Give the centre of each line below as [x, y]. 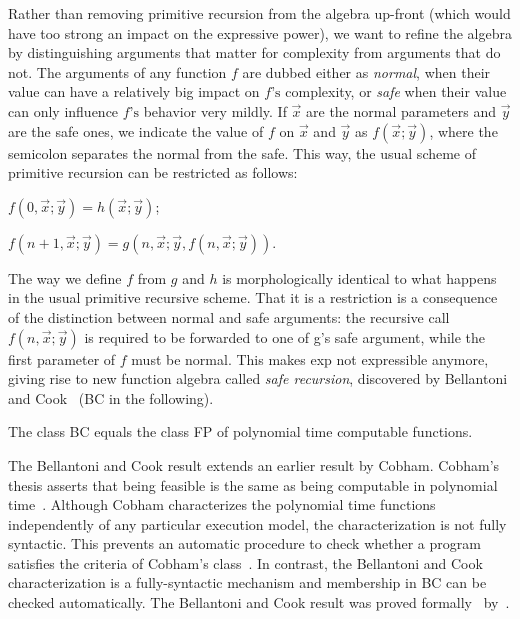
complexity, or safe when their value [396, 91]
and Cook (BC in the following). [111, 397]
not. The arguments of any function [117, 71]
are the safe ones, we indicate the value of [136, 130]
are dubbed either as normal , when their [366, 71]
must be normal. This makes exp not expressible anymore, [310, 358]
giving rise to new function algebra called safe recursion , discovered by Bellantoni [258, 378]
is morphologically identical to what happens [359, 277]
